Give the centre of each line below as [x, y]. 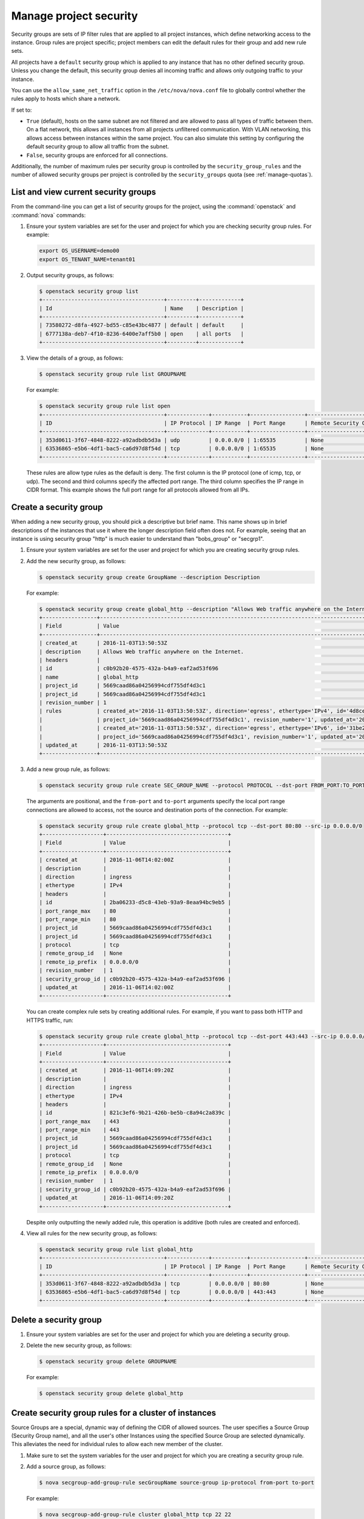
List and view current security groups [84, 192]
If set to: [22, 110]
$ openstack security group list [89, 291]
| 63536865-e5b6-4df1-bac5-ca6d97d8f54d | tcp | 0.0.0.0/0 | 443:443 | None [181, 1292]
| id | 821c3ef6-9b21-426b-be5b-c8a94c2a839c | [135, 1113]
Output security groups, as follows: [70, 275]
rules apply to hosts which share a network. [66, 99]
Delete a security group [57, 1319]
